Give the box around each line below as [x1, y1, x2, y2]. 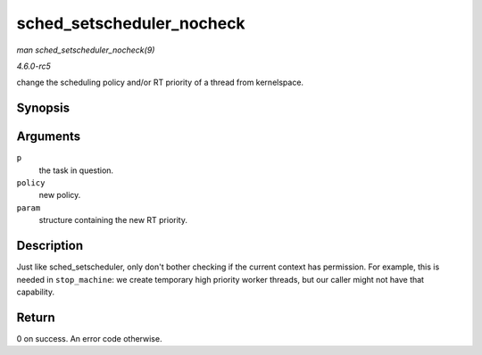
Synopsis [16, 101, 71, 116]
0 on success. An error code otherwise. [16, 333, 162, 343]
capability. [16, 286, 55, 297]
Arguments [16, 129, 81, 144]
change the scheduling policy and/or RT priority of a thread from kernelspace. [16, 77, 303, 88]
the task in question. [38, 165, 114, 176]
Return [16, 310, 55, 325]
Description [16, 238, 84, 253]
